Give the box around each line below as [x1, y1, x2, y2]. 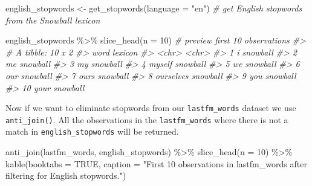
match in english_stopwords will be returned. [5, 125, 179, 138]
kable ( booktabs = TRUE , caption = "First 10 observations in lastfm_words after [5, 157, 307, 170]
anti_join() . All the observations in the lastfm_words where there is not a [5, 113, 288, 126]
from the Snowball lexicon [5, 13, 100, 26]
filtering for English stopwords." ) [5, 169, 126, 182]
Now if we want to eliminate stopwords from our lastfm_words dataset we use [5, 101, 296, 114]
